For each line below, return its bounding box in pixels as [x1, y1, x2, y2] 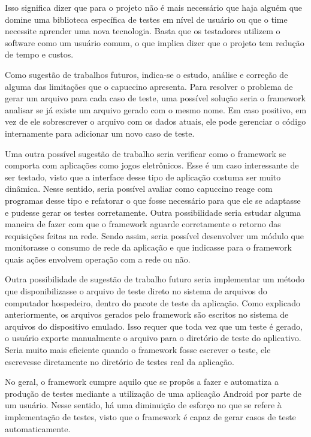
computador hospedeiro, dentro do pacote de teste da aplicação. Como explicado [5, 296, 300, 309]
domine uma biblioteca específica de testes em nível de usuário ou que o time [5, 13, 288, 25]
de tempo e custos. [5, 48, 74, 61]
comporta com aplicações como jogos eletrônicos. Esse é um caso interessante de [5, 159, 299, 171]
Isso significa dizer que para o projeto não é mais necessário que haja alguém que [5, 1, 303, 13]
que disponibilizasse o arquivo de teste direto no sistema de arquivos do [5, 285, 267, 297]
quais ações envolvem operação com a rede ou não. [5, 252, 191, 265]
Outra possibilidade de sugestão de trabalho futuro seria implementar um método [5, 273, 304, 285]
